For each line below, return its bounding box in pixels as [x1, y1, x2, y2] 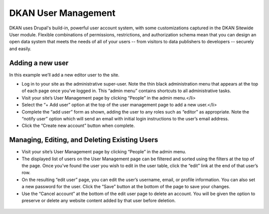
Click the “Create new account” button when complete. [21, 122, 135, 129]
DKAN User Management [9, 7, 116, 18]
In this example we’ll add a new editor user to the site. [9, 72, 120, 78]
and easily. [9, 45, 32, 52]
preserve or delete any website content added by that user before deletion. [21, 198, 176, 204]
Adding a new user [9, 59, 69, 67]
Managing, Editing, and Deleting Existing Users [9, 136, 158, 144]
